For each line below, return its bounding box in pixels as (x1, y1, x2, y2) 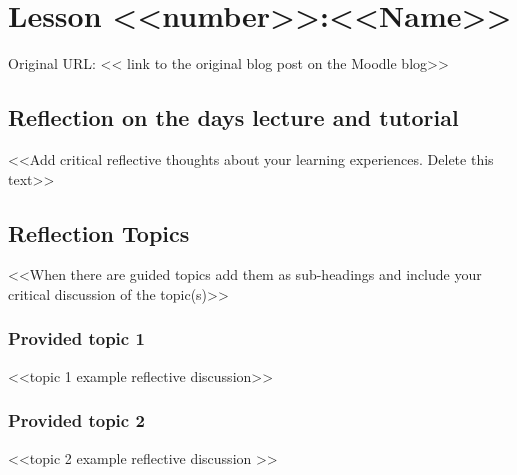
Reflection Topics (8, 217, 190, 248)
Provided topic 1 (8, 326, 145, 351)
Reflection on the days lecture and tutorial (8, 102, 459, 133)
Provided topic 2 (8, 408, 145, 433)
